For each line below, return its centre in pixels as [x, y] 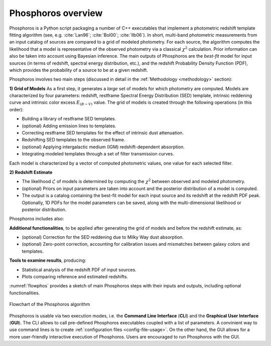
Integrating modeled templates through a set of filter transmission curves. [98, 154]
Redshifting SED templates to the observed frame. [74, 140]
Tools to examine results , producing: [48, 260]
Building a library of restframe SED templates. [69, 119]
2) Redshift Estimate [31, 172]
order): [16, 109]
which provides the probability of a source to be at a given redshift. [79, 70]
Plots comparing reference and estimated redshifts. [75, 277]
